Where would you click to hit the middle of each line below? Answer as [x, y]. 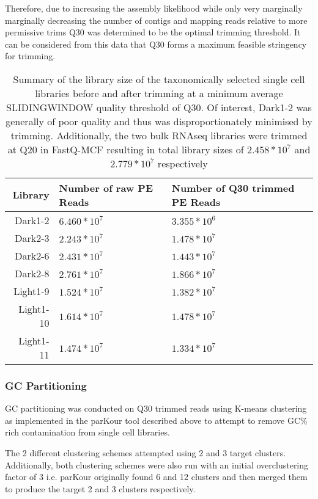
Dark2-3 [32, 238]
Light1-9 [31, 291]
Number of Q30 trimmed [233, 188]
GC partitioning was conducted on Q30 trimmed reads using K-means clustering [156, 408]
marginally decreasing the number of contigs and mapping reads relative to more [156, 20]
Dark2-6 [32, 255]
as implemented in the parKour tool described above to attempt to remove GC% [156, 420]
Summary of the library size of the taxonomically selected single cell [159, 79]
